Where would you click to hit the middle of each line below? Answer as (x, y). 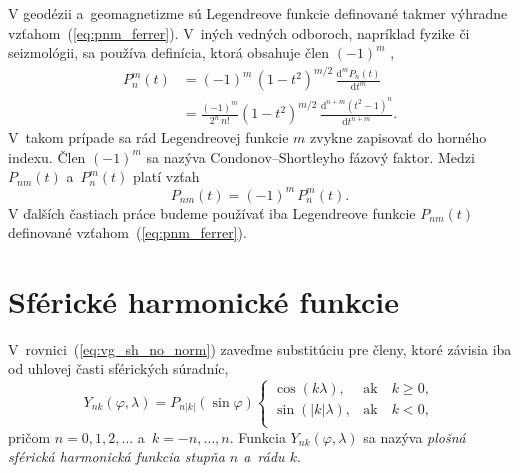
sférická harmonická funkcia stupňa (116, 456)
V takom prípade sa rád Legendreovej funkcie (148, 137)
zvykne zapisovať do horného (398, 137)
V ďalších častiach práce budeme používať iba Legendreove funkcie (212, 212)
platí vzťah (166, 176)
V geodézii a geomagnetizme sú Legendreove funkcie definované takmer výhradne (258, 13)
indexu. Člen (47, 156)
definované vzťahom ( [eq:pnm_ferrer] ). (127, 232)
